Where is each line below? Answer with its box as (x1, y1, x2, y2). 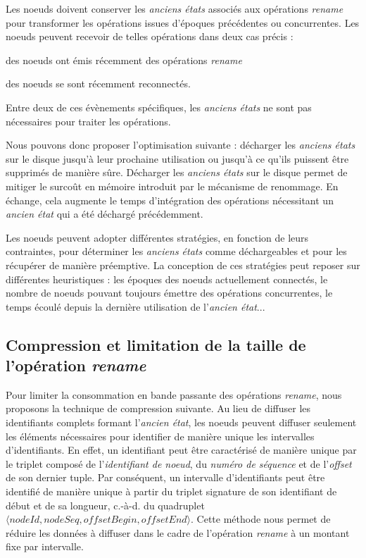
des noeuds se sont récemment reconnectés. (6, 76, 191, 91)
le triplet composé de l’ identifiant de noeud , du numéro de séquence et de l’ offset (6, 456, 352, 471)
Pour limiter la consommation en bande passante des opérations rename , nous (6, 387, 342, 402)
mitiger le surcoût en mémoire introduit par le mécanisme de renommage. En (6, 178, 339, 193)
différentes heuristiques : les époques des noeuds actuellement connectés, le (6, 271, 328, 286)
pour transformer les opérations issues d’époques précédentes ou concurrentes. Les (6, 15, 360, 30)
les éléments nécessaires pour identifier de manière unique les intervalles (6, 428, 315, 443)
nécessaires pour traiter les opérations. (6, 113, 171, 128)
